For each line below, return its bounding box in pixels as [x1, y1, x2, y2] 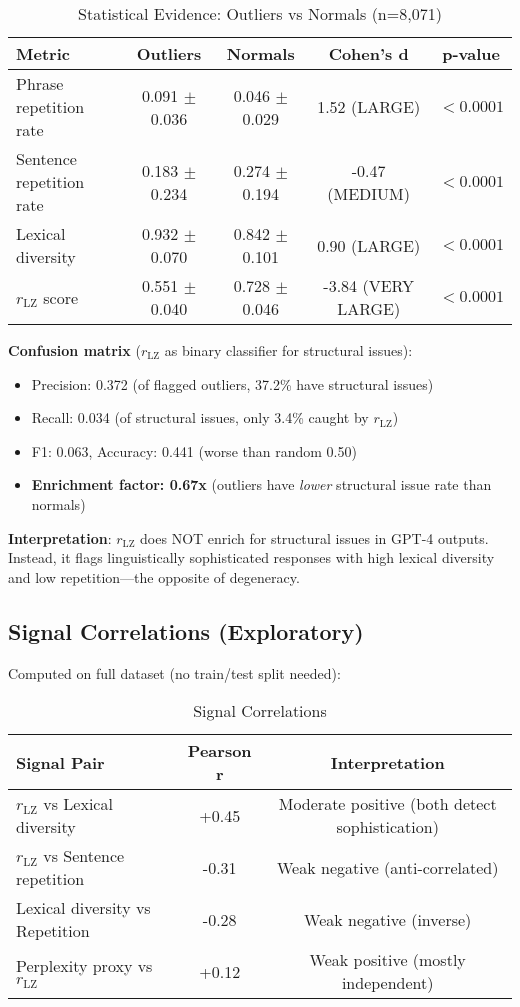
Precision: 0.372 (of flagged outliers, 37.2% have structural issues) [31, 373, 434, 394]
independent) [341, 971, 434, 995]
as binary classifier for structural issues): [164, 340, 413, 360]
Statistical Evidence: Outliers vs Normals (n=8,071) [78, 2, 442, 25]
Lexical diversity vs [16, 896, 151, 920]
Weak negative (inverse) [304, 907, 472, 931]
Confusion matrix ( [8, 340, 141, 360]
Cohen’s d [328, 42, 409, 65]
